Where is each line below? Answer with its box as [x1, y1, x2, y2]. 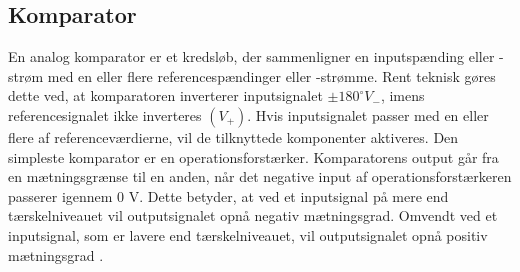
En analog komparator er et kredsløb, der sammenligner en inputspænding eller [8, 46, 495, 67]
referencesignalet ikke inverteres [8, 104, 202, 125]
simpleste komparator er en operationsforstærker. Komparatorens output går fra [8, 146, 499, 167]
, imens [380, 85, 425, 106]
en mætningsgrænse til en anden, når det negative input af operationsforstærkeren [8, 166, 512, 187]
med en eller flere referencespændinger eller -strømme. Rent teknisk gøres [47, 65, 496, 86]
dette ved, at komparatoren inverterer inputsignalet [8, 85, 323, 106]
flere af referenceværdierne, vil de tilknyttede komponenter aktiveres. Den [8, 126, 459, 147]
